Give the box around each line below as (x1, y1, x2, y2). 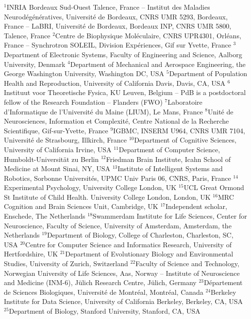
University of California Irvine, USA (4, 144, 112, 154)
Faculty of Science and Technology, (135, 258, 239, 269)
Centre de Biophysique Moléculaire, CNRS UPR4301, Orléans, (55, 30, 241, 40)
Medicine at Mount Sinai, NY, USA (4, 163, 110, 174)
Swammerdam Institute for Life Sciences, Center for (92, 211, 247, 221)
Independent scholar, (165, 201, 227, 211)
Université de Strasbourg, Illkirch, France (4, 135, 127, 145)
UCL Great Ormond (184, 182, 244, 192)
